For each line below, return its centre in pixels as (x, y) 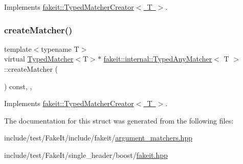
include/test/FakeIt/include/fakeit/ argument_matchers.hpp (98, 138)
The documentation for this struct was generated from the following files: (119, 120)
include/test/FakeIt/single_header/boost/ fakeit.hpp (86, 155)
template (18, 48)
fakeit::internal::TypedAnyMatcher (158, 59)
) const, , (18, 86)
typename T (60, 48)
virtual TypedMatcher (39, 59)
